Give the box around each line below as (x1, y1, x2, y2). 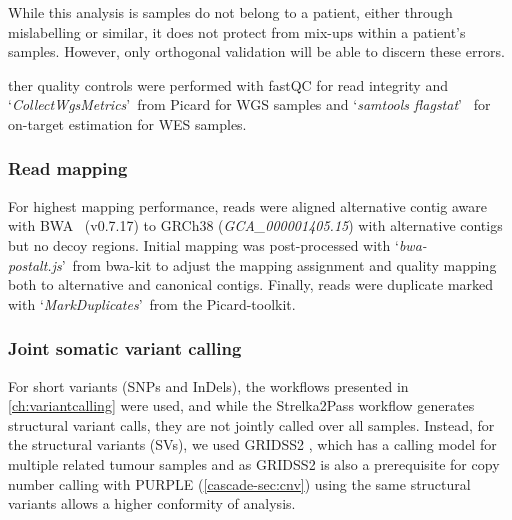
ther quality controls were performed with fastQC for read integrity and (8, 74, 448, 95)
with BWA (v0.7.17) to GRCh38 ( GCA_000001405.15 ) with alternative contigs (8, 215, 503, 236)
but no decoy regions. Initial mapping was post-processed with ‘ (8, 234, 399, 255)
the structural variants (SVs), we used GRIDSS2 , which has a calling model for (8, 434, 497, 455)
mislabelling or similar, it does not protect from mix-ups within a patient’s (8, 21, 466, 42)
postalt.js (8, 254, 62, 275)
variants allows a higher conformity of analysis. (8, 493, 296, 514)
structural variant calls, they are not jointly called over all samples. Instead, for (8, 414, 495, 435)
